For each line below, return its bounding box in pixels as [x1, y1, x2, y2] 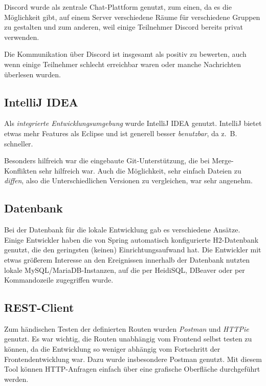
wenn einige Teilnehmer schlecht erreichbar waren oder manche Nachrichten [4, 58, 241, 69]
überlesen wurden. [4, 69, 61, 79]
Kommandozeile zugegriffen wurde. [4, 274, 114, 285]
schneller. [4, 138, 33, 148]
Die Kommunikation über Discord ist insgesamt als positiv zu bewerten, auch [4, 49, 247, 59]
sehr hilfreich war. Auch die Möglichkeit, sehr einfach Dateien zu [39, 165, 241, 176]
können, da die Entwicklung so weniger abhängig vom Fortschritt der [4, 344, 220, 354]
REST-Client [4, 299, 74, 315]
